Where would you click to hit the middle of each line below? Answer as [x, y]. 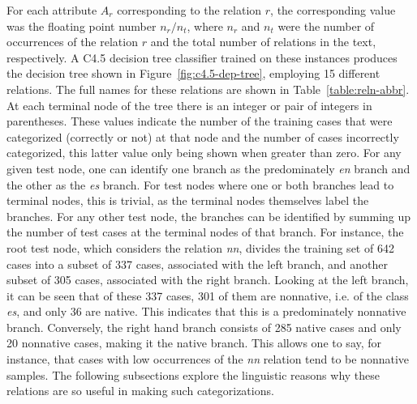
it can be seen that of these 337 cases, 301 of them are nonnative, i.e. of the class [208, 295]
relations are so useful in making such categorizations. [140, 391]
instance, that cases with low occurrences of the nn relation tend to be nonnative [208, 359]
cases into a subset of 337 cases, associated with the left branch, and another [198, 264]
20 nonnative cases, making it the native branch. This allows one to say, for [194, 343]
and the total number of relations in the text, [263, 42]
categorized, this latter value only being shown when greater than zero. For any [204, 153]
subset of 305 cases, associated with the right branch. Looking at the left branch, [208, 280]
